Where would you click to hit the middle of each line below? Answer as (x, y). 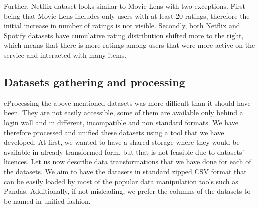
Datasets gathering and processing (95, 82)
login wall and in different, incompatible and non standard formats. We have (121, 122)
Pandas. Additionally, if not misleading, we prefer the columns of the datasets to (127, 191)
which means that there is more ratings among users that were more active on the (130, 45)
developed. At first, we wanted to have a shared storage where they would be (122, 142)
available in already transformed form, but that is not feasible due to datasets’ (124, 152)
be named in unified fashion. (47, 201)
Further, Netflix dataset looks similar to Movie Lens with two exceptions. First (125, 6)
